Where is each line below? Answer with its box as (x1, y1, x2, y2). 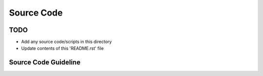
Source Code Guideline (9, 58, 80, 67)
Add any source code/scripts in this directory (21, 39, 112, 45)
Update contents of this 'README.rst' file (21, 45, 104, 51)
